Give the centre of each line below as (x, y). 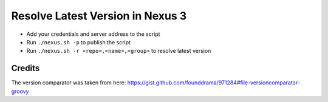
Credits (26, 68)
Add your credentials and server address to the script (93, 34)
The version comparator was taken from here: (69, 83)
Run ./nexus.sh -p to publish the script (78, 42)
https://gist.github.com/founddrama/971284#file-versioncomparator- (214, 83)
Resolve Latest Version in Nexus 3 (99, 16)
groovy (20, 91)
